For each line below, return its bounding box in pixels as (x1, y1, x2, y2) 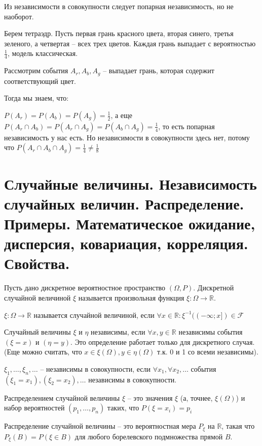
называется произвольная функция (78, 292, 184, 303)
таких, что (107, 402, 139, 413)
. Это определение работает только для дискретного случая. (70, 336, 255, 347)
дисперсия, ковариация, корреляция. (4, 233, 248, 254)
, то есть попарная (158, 121, 215, 131)
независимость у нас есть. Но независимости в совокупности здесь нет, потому (4, 132, 250, 142)
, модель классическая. (7, 48, 78, 58)
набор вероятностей (4, 402, 65, 413)
